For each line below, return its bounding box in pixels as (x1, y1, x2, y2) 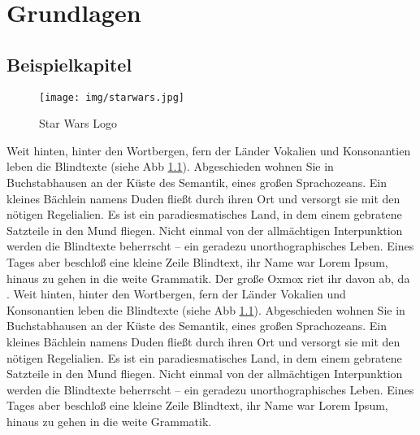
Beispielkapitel (6, 51, 132, 76)
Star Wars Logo (39, 115, 118, 132)
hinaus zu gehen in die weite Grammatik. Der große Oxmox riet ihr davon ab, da (6, 269, 410, 286)
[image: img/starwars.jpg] (39, 91, 184, 103)
